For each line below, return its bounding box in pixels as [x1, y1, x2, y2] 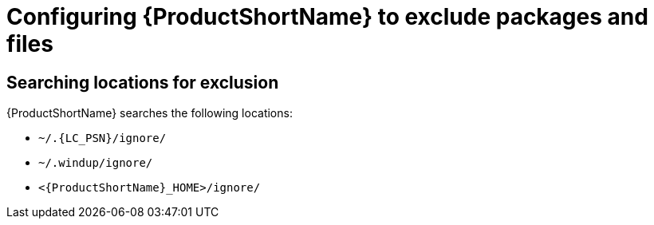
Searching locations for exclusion [6, 72, 279, 93]
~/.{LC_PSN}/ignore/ [38, 132, 167, 145]
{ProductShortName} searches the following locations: [6, 106, 293, 120]
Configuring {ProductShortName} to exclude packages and [6, 3, 648, 30]
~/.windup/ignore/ [38, 156, 153, 170]
